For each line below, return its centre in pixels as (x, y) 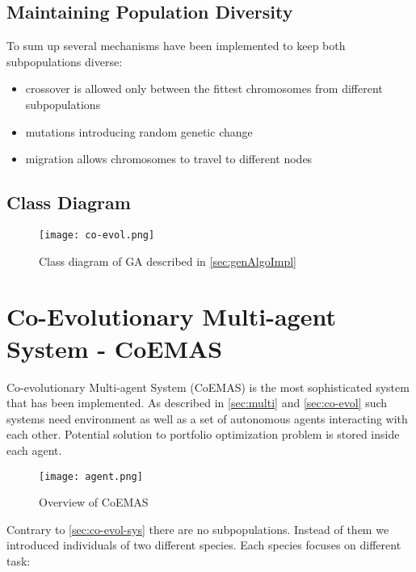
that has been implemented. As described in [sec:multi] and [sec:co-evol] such (197, 403)
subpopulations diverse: (65, 61)
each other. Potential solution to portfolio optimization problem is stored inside (203, 434)
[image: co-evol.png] (97, 235)
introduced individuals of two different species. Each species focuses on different (204, 545)
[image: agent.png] (91, 476)
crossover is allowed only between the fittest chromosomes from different (204, 88)
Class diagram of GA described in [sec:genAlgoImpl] (168, 261)
